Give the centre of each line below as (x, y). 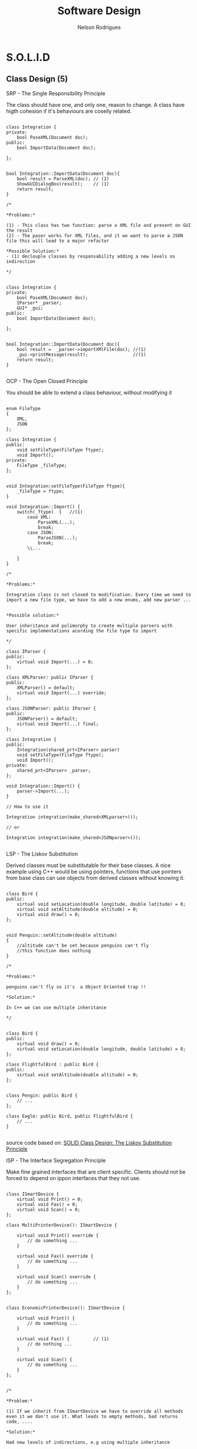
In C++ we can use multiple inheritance (57, 1008)
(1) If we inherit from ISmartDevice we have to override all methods (95, 1411)
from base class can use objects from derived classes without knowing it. (95, 878)
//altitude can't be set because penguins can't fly (83, 946)
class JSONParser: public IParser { (51, 708)
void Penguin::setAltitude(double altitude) (62, 935)
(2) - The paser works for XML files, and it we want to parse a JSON (95, 235)
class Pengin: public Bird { (42, 1095)
